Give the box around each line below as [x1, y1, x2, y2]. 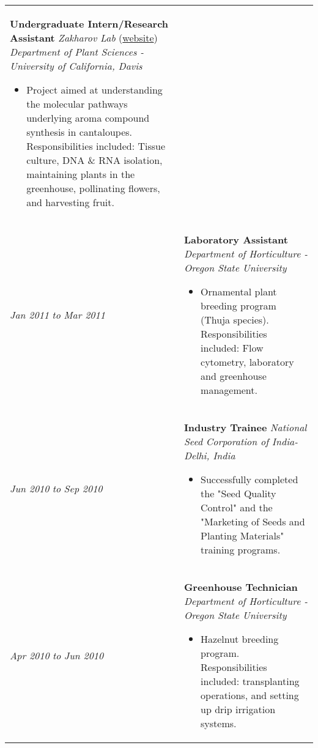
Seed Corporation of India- [183, 434, 298, 448]
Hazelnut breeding [201, 632, 279, 646]
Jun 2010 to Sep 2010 [10, 481, 103, 495]
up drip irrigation [201, 702, 276, 716]
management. [201, 383, 257, 397]
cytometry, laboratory [201, 355, 294, 369]
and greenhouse [201, 369, 267, 383]
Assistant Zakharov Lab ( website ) [10, 31, 158, 45]
